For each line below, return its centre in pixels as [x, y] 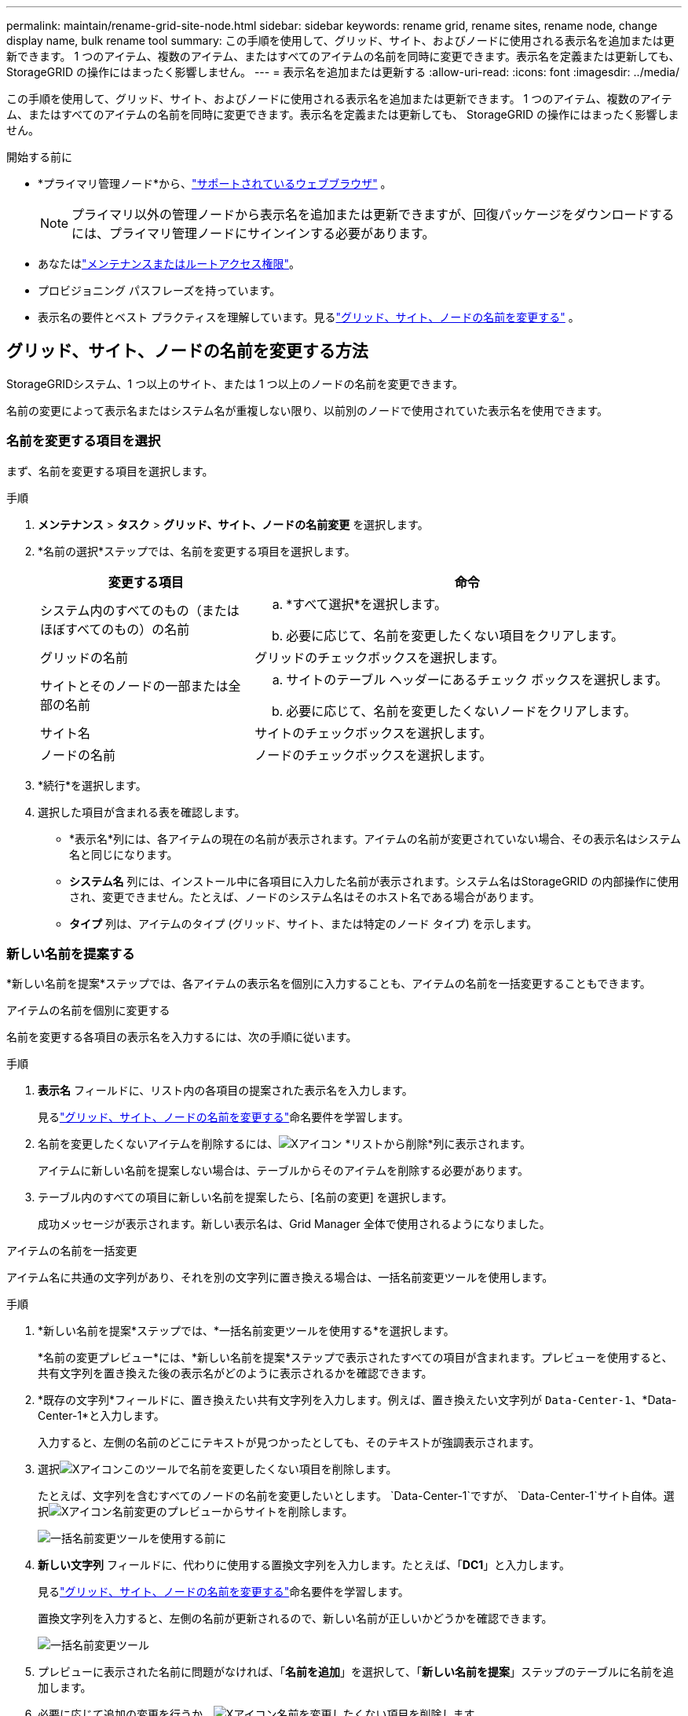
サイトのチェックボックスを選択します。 [373, 733]
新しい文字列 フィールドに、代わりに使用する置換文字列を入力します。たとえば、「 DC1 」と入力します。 [304, 1565]
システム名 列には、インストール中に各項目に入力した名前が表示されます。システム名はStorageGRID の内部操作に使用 [374, 881]
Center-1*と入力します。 [101, 1416]
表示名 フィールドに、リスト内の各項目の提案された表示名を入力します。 [225, 1091]
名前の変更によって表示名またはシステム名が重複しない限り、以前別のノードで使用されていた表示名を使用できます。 [307, 410]
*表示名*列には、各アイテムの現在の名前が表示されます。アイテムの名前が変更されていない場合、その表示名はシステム [375, 838]
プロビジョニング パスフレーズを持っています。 [159, 290]
